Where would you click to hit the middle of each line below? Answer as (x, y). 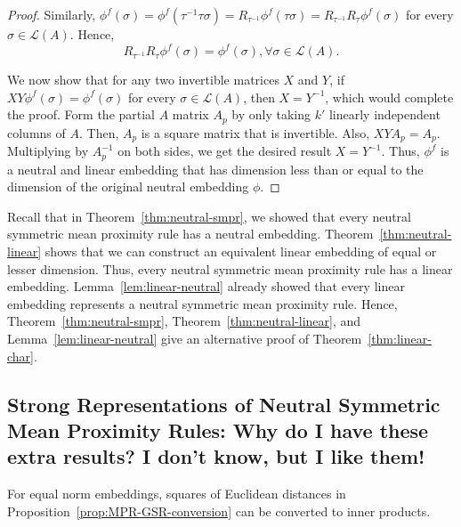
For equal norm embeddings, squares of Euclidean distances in (177, 494)
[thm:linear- (400, 338)
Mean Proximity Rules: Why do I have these (218, 430)
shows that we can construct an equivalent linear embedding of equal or (241, 251)
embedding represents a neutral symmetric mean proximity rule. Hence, (202, 303)
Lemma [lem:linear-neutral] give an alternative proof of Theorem (185, 338)
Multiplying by (48, 151)
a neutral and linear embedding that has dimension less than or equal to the (215, 169)
